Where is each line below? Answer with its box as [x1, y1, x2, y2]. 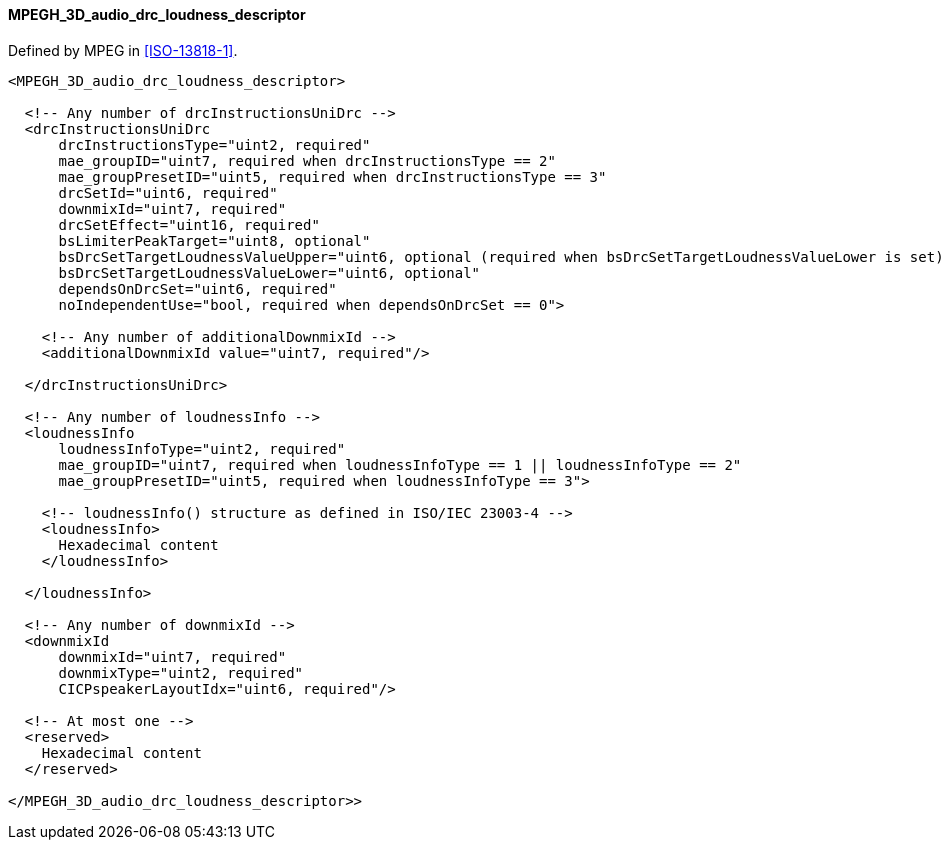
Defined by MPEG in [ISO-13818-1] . [8, 41, 238, 59]
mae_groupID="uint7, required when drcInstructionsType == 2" [58, 152, 556, 169]
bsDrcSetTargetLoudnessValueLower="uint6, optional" [58, 264, 481, 281]
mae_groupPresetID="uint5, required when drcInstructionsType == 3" [58, 168, 607, 185]
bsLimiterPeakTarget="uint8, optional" [58, 232, 371, 249]
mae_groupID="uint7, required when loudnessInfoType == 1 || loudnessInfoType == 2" [58, 456, 742, 473]
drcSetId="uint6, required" [58, 184, 278, 201]
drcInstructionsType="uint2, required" [58, 136, 371, 153]
